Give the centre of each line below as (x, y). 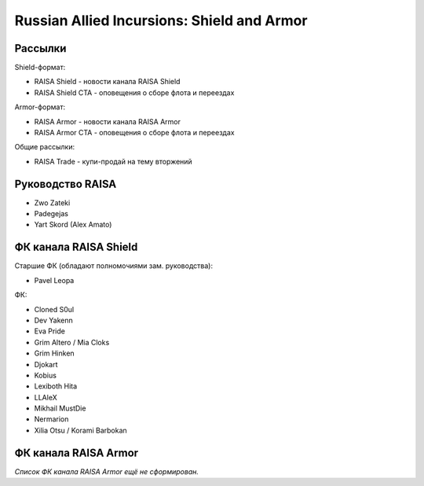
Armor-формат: (40, 107)
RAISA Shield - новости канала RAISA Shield (107, 82)
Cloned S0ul (54, 309)
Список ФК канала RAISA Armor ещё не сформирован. (107, 471)
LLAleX (46, 397)
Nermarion (51, 419)
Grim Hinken (54, 353)
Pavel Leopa (54, 280)
